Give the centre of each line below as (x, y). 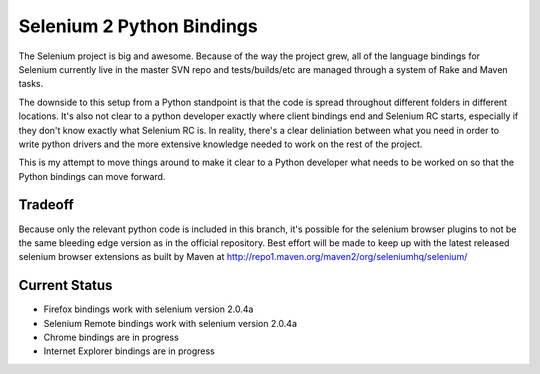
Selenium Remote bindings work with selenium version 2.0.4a (170, 323)
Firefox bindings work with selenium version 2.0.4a (148, 309)
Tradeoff (46, 205)
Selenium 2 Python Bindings (138, 26)
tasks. (31, 84)
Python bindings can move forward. (92, 176)
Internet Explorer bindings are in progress (129, 351)
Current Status (65, 285)
